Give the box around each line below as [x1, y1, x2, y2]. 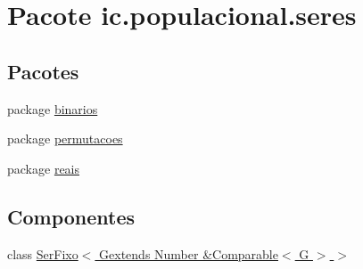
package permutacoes [7, 129, 123, 148]
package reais [7, 159, 80, 177]
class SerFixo [7, 244, 78, 263]
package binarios [7, 99, 98, 118]
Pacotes [7, 57, 79, 85]
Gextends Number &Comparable [99, 244, 278, 263]
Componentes [7, 202, 136, 230]
